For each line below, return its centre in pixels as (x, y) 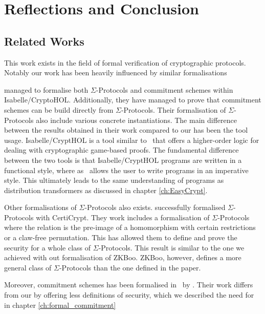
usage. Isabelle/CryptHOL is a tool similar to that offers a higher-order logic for (132, 140)
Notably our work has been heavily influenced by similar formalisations (116, 72)
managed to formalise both (46, 89)
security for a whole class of (48, 247)
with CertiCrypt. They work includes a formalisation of (123, 217)
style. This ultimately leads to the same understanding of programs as (114, 180)
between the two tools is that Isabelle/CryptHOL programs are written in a (123, 160)
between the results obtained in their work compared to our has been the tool (126, 130)
